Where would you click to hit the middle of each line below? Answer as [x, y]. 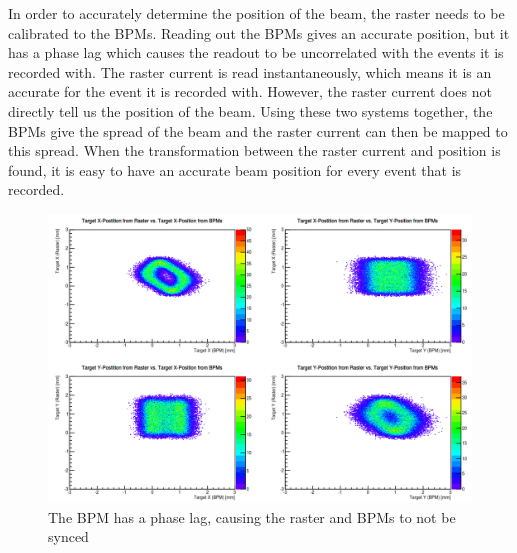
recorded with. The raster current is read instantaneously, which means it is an [250, 71]
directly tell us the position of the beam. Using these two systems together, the [250, 110]
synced [68, 536]
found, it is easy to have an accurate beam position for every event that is [235, 169]
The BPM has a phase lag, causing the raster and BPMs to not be [252, 516]
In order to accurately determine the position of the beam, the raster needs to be [256, 13]
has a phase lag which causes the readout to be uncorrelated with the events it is [256, 52]
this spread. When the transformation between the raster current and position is [254, 150]
